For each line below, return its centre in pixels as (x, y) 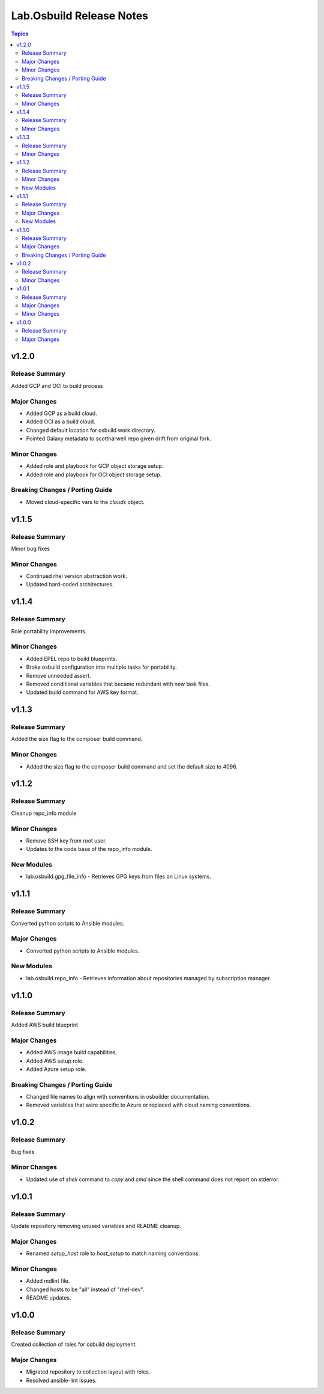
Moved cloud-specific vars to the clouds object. (85, 502)
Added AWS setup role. (55, 1061)
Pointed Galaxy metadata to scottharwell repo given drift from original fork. (118, 438)
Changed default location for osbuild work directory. (91, 430)
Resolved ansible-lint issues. (61, 1380)
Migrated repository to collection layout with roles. (88, 1372)
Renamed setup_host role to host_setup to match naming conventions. (113, 1253)
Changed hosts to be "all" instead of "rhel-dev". (85, 1289)
